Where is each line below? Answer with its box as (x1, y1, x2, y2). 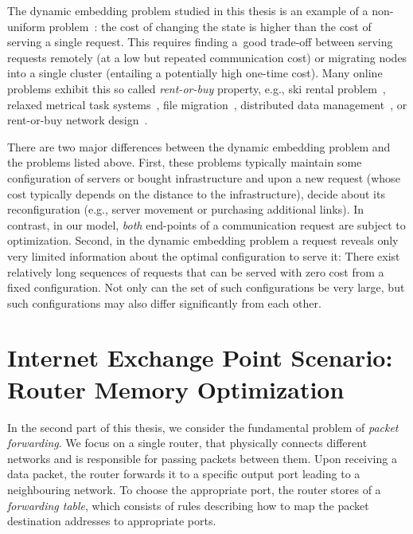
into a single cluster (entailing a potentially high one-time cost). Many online (7, 65, 383, 81)
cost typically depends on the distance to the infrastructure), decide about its (7, 185, 385, 202)
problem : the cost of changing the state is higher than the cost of (49, 18, 372, 34)
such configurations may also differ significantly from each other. (7, 294, 321, 311)
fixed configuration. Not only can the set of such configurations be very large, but (7, 279, 405, 296)
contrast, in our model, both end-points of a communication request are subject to (7, 216, 406, 233)
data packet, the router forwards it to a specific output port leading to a (7, 465, 360, 482)
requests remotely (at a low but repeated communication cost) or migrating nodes (7, 49, 407, 65)
